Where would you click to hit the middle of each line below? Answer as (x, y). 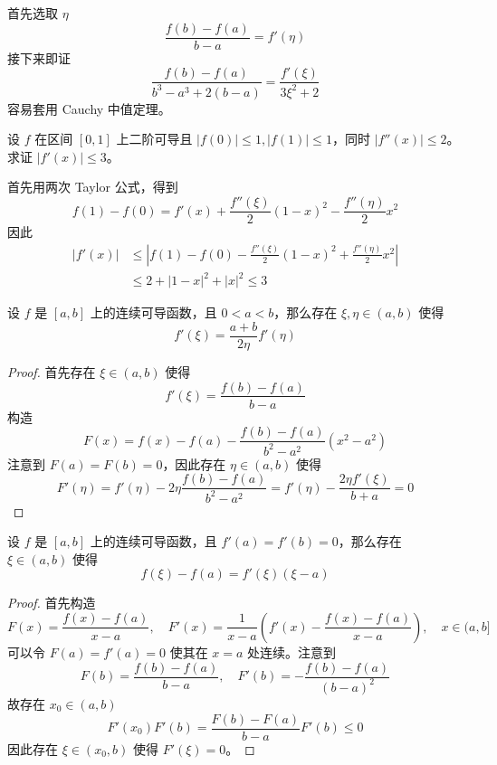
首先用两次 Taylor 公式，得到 (93, 187)
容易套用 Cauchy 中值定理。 (89, 108)
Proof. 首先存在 (52, 371)
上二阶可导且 (154, 139)
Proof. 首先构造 (52, 603)
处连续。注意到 (292, 652)
